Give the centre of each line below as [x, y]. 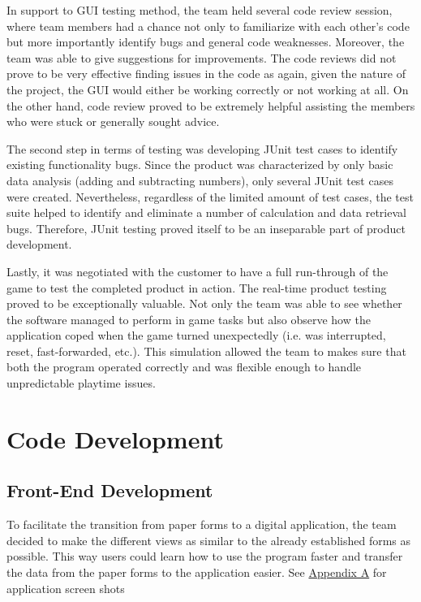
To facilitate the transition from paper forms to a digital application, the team [202, 524]
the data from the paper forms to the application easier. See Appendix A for [197, 572]
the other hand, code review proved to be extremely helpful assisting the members [211, 105]
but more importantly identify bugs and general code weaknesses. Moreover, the [206, 42]
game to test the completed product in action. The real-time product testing [197, 287]
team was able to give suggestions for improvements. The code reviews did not [202, 57]
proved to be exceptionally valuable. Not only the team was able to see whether [204, 303]
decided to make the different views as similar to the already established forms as [209, 540]
